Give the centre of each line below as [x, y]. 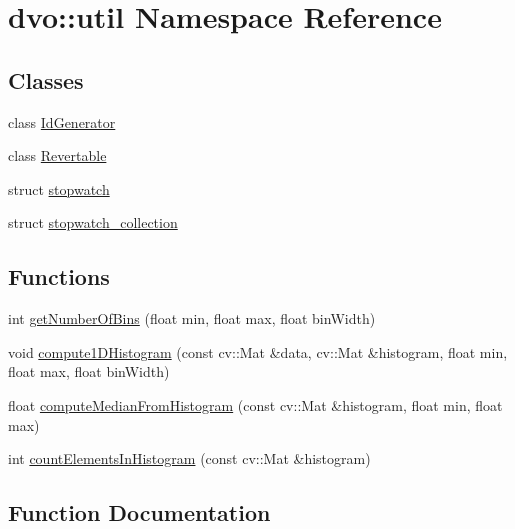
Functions [59, 276]
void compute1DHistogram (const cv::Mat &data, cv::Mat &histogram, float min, [258, 351]
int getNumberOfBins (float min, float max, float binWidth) [192, 318]
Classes [46, 79]
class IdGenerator [62, 121]
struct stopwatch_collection [93, 222]
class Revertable [57, 155]
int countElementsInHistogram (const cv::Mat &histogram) [189, 458]
